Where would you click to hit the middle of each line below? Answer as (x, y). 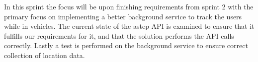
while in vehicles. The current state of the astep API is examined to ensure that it (129, 26)
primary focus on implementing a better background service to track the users (123, 16)
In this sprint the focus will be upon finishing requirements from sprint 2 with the (129, 6)
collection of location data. (44, 55)
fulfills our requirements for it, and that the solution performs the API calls (119, 35)
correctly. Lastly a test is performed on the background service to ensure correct (126, 45)
